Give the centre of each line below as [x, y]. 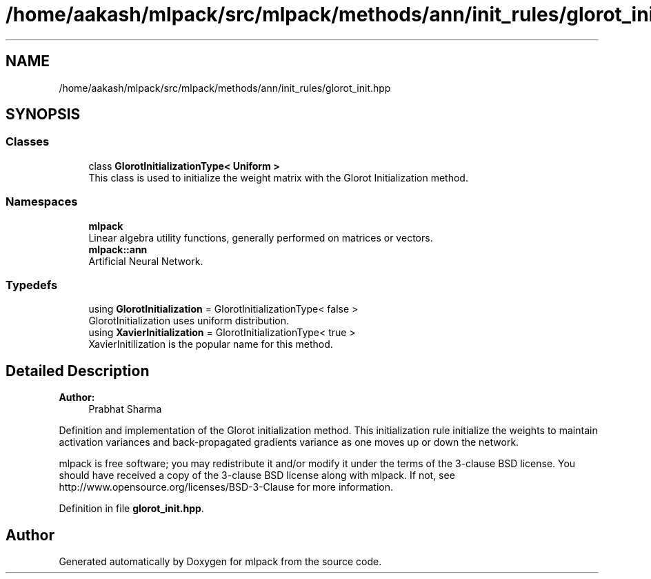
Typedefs [32, 285]
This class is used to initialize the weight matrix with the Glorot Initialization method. [278, 177]
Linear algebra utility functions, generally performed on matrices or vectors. [261, 237]
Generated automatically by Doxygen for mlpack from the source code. [220, 561]
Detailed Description [78, 371]
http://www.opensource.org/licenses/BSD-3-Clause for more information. [226, 487]
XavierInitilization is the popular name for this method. [211, 344]
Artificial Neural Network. [146, 261]
